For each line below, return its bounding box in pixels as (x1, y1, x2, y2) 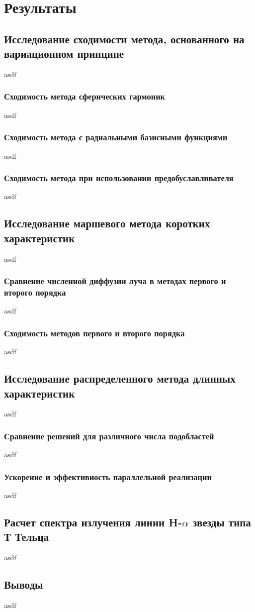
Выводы (4, 577, 43, 592)
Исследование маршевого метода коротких (4, 215, 210, 231)
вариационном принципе (4, 46, 124, 61)
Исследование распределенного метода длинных (4, 371, 236, 386)
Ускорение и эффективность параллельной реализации (4, 470, 212, 483)
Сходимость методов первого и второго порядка (4, 326, 185, 339)
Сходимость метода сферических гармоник (4, 90, 165, 102)
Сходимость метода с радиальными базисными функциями (4, 131, 228, 143)
